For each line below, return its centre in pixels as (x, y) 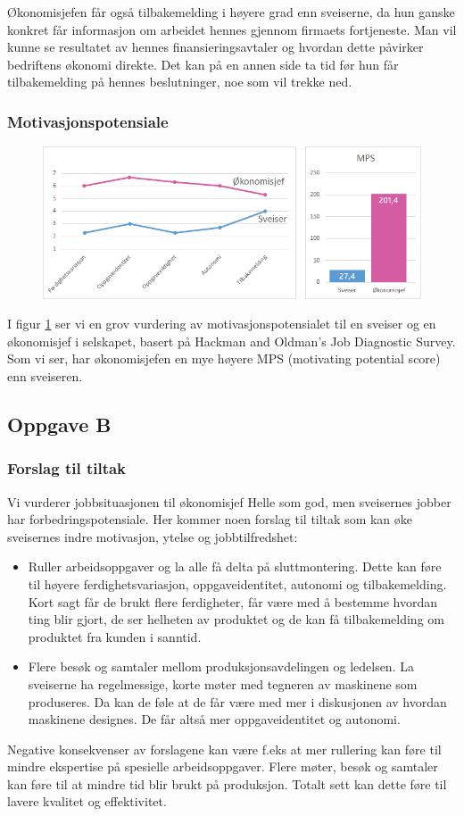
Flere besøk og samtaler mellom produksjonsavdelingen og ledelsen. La (221, 666)
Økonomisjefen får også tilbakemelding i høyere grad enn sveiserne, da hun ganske (231, 12)
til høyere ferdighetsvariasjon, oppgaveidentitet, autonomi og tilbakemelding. (237, 583)
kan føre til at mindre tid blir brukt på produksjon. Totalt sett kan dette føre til (227, 783)
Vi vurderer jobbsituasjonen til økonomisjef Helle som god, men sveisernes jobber (229, 501)
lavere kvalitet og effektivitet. (87, 801)
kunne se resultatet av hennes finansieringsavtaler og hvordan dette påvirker (215, 47)
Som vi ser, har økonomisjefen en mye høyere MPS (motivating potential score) (224, 358)
